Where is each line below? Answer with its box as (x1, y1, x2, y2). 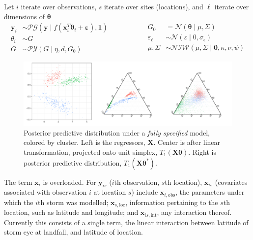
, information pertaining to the (125, 197, 218, 207)
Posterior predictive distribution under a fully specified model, (24, 127, 210, 137)
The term (4, 176, 32, 187)
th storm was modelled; (38, 197, 109, 207)
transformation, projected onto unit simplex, (24, 146, 158, 157)
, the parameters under (175, 187, 245, 197)
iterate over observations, (21, 1, 97, 11)
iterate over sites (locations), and (104, 1, 203, 11)
